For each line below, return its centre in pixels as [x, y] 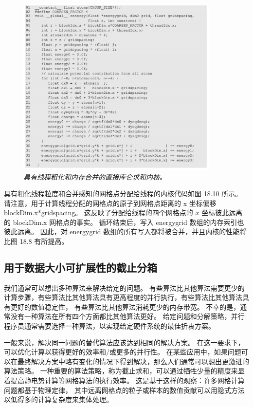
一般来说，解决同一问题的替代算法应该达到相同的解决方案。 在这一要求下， [124, 342]
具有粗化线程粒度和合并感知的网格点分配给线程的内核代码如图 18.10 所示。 [123, 193]
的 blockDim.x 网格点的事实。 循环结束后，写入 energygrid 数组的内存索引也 [124, 222]
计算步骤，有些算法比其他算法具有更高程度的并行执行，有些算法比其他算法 [123, 297]
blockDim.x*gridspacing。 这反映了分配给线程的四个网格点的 [99, 213]
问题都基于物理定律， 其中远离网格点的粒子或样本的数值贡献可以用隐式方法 [124, 390]
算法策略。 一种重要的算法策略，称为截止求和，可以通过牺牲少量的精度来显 [124, 371]
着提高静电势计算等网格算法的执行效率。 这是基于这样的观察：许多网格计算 [124, 380]
